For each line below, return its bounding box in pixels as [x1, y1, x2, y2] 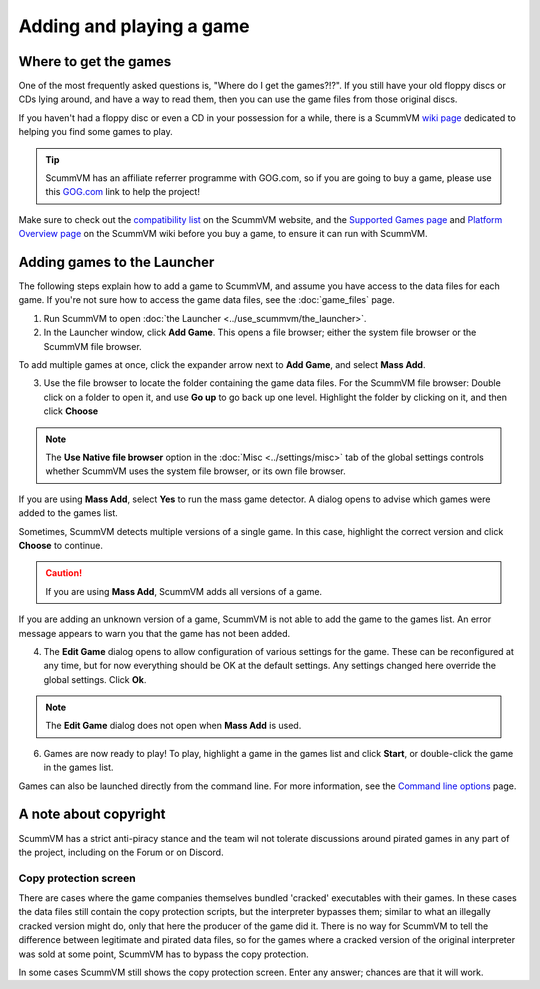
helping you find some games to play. [18, 126, 174, 138]
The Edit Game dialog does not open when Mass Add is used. [45, 720, 302, 732]
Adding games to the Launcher [18, 254, 215, 270]
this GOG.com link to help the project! [45, 186, 200, 198]
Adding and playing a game [18, 15, 250, 37]
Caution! [45, 567, 83, 579]
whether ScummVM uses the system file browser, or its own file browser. [45, 465, 347, 477]
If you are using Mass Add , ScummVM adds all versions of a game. [45, 585, 323, 597]
